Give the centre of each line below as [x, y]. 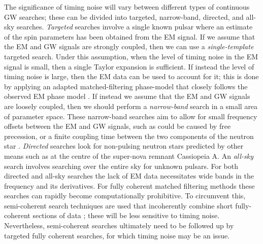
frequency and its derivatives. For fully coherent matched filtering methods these [129, 185]
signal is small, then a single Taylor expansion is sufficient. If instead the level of [129, 66]
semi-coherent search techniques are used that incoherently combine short [119, 205]
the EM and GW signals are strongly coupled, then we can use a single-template [129, 46]
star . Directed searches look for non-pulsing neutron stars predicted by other [124, 146]
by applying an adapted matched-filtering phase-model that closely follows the [126, 86]
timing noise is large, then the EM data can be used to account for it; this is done [131, 76]
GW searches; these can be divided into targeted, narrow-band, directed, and [124, 16]
